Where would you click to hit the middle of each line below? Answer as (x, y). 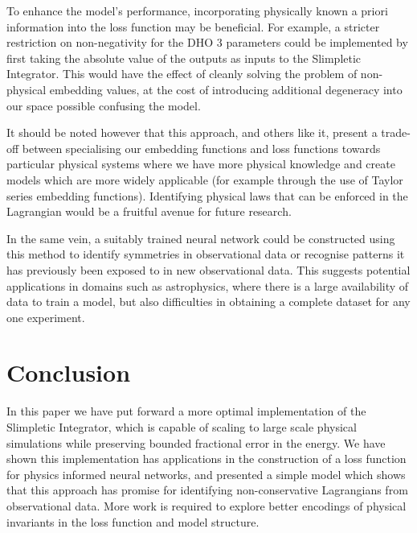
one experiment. (46, 317)
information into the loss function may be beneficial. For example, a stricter (193, 26)
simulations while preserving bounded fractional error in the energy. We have (196, 442)
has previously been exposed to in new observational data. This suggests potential (208, 269)
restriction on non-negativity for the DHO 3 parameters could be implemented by (207, 42)
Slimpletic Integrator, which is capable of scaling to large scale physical (182, 427)
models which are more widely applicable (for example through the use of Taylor (205, 179)
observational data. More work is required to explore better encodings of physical (206, 505)
